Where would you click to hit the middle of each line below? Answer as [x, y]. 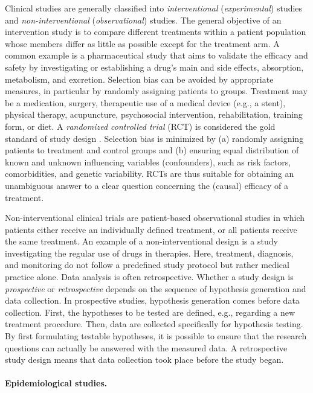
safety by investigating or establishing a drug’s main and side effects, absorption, [154, 67]
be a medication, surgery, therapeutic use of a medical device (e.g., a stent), [145, 102]
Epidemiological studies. [56, 383]
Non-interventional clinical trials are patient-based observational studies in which [155, 218]
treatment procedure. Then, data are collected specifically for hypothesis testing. [154, 324]
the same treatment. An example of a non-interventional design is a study [141, 241]
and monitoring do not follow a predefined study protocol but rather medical [147, 265]
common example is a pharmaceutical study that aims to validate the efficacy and [156, 55]
